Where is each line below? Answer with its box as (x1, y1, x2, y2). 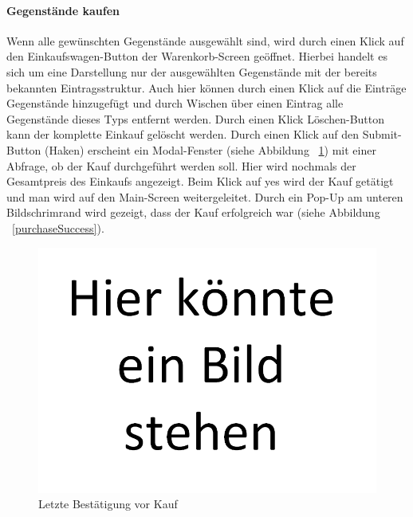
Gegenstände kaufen (6, 2, 120, 18)
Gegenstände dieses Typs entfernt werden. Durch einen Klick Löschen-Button (6, 110, 385, 127)
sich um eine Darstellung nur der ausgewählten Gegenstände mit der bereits (6, 63, 377, 80)
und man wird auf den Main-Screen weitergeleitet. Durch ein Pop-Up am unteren (6, 188, 403, 205)
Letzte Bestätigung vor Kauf (38, 495, 178, 512)
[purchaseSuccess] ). (12, 219, 104, 236)
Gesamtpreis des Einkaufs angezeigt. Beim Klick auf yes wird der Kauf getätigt (6, 173, 394, 190)
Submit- (362, 126, 402, 143)
